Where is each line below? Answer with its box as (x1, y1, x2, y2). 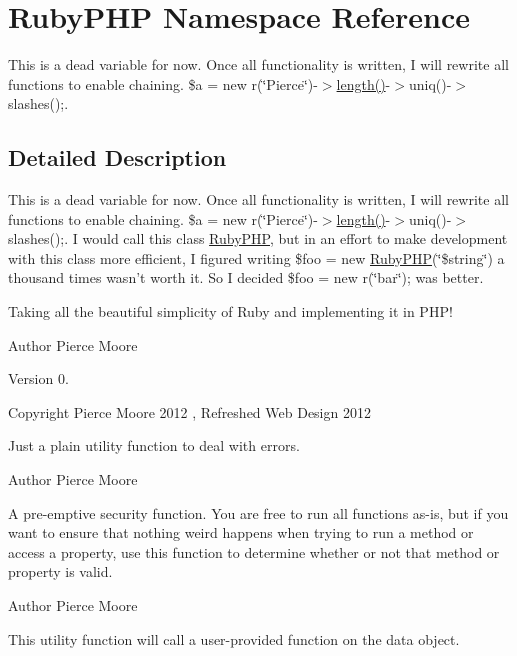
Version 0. (8, 368, 69, 389)
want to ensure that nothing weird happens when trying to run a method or (8, 522, 474, 543)
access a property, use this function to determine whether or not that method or (8, 541, 500, 562)
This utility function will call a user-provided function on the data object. (8, 628, 460, 649)
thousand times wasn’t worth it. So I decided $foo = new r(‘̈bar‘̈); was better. (8, 267, 484, 288)
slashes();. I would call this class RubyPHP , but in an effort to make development (8, 228, 508, 249)
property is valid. (8, 561, 113, 582)
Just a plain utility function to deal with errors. (8, 435, 300, 456)
